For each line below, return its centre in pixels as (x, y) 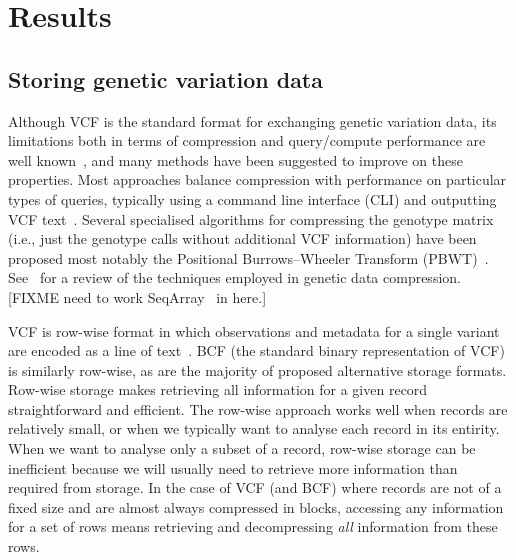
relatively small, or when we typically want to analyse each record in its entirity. (254, 428)
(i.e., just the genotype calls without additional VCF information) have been (242, 238)
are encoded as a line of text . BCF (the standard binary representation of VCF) (256, 350)
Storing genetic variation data (165, 78)
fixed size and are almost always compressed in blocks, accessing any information (256, 506)
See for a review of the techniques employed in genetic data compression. (234, 277)
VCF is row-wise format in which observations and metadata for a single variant (254, 330)
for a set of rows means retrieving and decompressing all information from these (253, 526)
